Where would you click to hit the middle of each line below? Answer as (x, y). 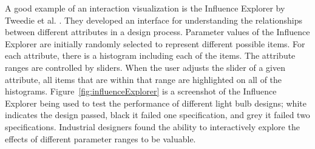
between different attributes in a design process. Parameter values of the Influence (157, 32)
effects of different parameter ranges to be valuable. (100, 138)
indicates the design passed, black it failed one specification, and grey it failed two (157, 115)
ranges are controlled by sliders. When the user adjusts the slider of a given (145, 67)
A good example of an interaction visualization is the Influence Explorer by (145, 8)
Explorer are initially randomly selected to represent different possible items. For (155, 43)
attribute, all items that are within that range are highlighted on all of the (144, 79)
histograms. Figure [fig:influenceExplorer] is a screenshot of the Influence (141, 91)
